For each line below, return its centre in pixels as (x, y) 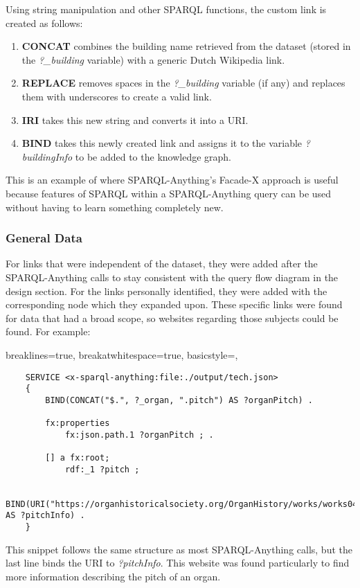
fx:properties (78, 424)
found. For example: (48, 331)
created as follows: (44, 23)
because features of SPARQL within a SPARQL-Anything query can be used (169, 193)
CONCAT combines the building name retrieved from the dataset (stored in (186, 46)
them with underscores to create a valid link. (117, 96)
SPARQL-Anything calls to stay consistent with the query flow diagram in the (172, 277)
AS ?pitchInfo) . (45, 516)
